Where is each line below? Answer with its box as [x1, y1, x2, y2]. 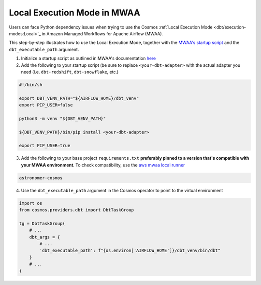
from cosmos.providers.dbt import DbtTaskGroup [19, 207, 134, 213]
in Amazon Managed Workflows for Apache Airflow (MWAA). [42, 30, 163, 36]
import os [19, 200, 43, 206]
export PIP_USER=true [19, 143, 71, 149]
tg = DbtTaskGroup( [19, 221, 65, 226]
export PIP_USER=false [19, 102, 73, 108]
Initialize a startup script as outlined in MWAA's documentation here [21, 56, 156, 61]
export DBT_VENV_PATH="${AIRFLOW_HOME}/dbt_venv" [19, 95, 139, 101]
